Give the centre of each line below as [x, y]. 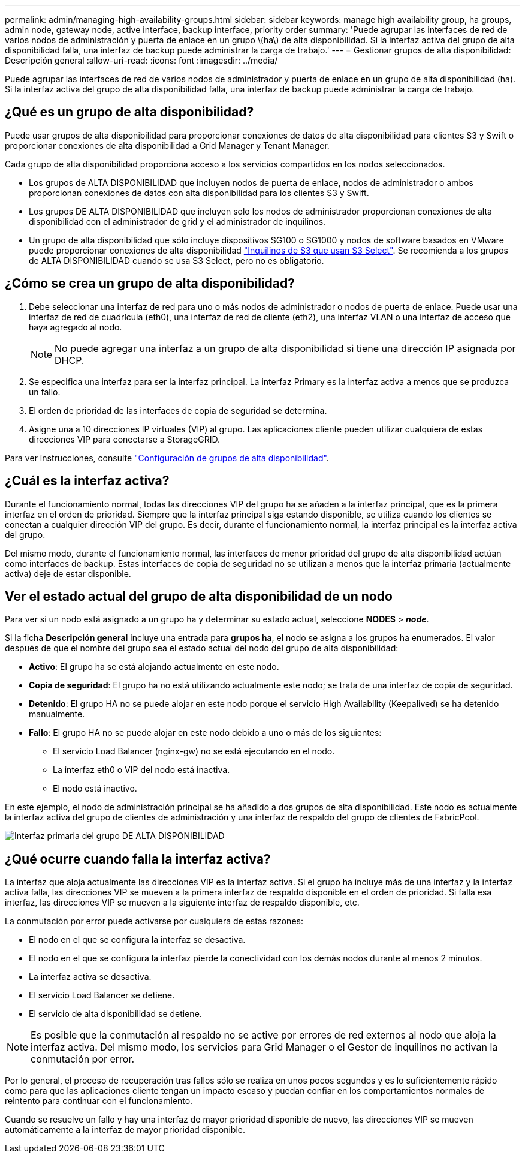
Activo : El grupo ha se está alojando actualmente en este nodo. [154, 667]
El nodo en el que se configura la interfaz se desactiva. [137, 940]
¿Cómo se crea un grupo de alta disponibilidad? [150, 284]
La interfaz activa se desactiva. [90, 977]
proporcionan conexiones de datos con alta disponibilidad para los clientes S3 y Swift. [199, 193]
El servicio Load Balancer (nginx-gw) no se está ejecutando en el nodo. [194, 751]
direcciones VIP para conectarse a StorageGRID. [124, 439]
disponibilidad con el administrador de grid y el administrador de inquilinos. [177, 221]
